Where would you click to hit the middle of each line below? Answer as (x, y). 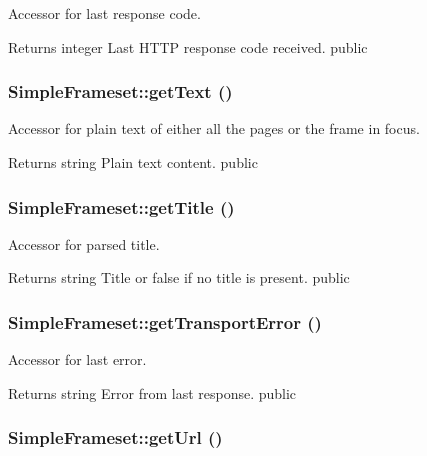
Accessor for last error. (77, 359)
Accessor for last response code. (104, 13)
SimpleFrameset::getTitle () (121, 206)
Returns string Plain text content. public (133, 162)
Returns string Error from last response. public (152, 392)
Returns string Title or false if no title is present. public (179, 277)
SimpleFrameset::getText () (120, 91)
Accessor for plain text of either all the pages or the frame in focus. (214, 128)
